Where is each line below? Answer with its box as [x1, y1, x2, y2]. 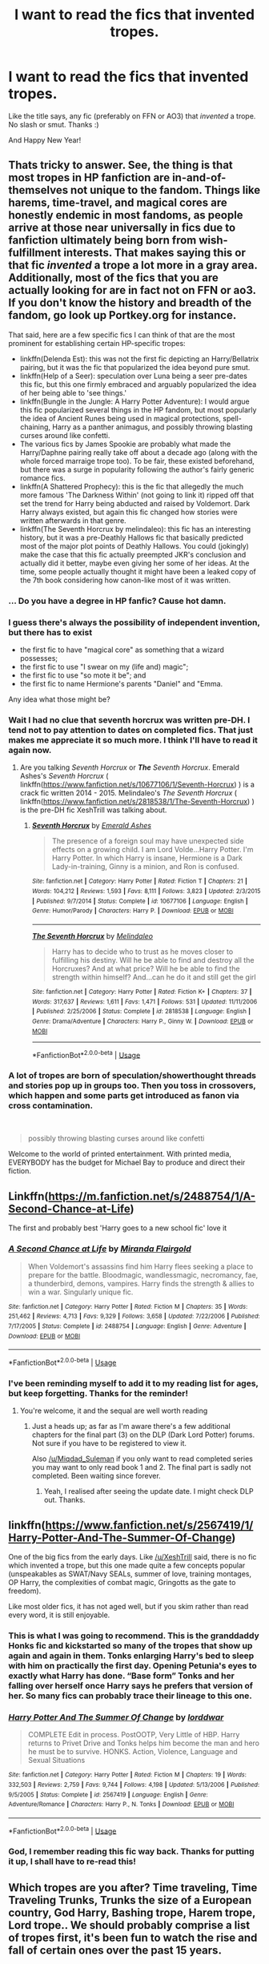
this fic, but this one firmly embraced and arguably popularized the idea [19, 379, 257, 389]
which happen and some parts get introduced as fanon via [8, 1090, 239, 1101]
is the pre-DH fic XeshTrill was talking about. [19, 805, 167, 815]
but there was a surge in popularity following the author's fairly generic [19, 465, 255, 474]
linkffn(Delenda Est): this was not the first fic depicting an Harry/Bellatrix [19, 354, 259, 364]
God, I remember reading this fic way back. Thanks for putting [8, 1846, 255, 1857]
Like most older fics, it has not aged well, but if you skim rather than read [8, 1601, 249, 1611]
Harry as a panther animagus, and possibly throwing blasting [51, 422, 254, 432]
